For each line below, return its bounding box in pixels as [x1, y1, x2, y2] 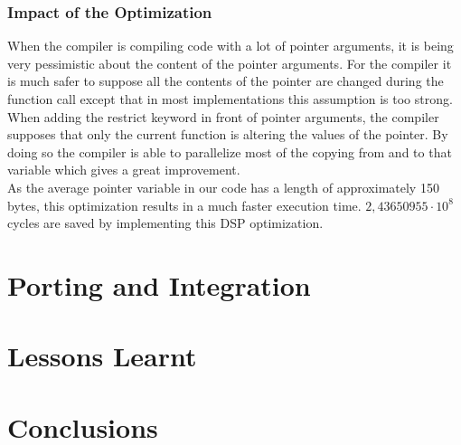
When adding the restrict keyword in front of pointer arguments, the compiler [7, 107, 439, 126]
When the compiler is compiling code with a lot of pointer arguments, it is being [7, 36, 454, 55]
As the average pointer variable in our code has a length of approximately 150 [7, 177, 439, 196]
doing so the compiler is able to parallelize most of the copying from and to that [7, 142, 452, 161]
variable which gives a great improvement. [7, 160, 240, 179]
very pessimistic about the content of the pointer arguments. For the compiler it [7, 53, 452, 72]
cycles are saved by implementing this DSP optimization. [7, 213, 324, 232]
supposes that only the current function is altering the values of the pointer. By [7, 125, 448, 144]
